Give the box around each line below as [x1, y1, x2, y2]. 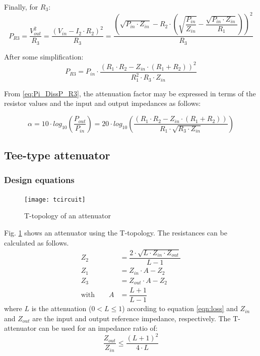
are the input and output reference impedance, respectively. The [32, 313, 231, 323]
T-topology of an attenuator [24, 210, 111, 221]
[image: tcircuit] [24, 196, 86, 203]
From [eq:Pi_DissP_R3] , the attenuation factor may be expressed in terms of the [4, 88, 256, 98]
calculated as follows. [4, 237, 69, 248]
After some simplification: [4, 51, 84, 62]
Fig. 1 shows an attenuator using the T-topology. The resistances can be [4, 227, 227, 238]
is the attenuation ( [31, 303, 92, 314]
